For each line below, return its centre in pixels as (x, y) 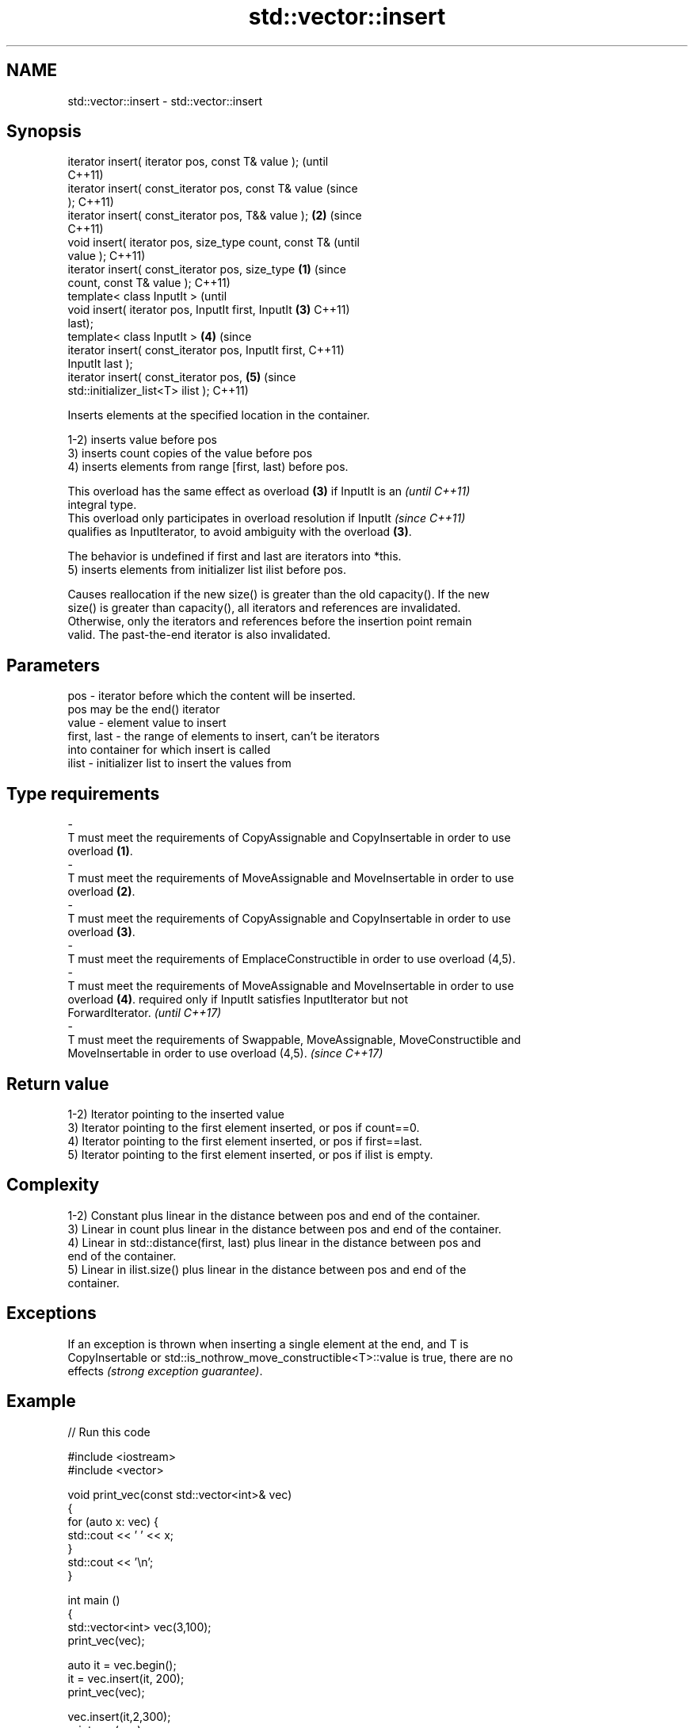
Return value (58, 1084)
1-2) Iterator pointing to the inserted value (176, 1114)
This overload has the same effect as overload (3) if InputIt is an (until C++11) (269, 491)
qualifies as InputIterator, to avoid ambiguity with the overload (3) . (240, 532)
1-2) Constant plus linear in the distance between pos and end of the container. (274, 1215)
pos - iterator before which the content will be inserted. (212, 696)
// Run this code (109, 1432)
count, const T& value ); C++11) (149, 283)
